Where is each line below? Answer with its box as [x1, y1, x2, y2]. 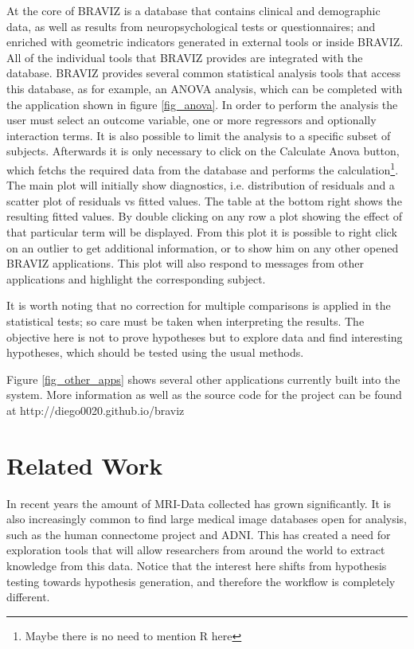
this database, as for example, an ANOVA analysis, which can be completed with [6, 80, 403, 96]
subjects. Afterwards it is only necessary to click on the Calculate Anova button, [6, 143, 400, 159]
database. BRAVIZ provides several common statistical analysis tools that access [6, 65, 401, 81]
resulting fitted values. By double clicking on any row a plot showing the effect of [6, 208, 403, 225]
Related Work [6, 448, 163, 481]
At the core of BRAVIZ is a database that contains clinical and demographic [6, 2, 381, 18]
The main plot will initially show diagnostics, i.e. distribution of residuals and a [6, 177, 395, 194]
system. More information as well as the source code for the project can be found [6, 386, 402, 403]
